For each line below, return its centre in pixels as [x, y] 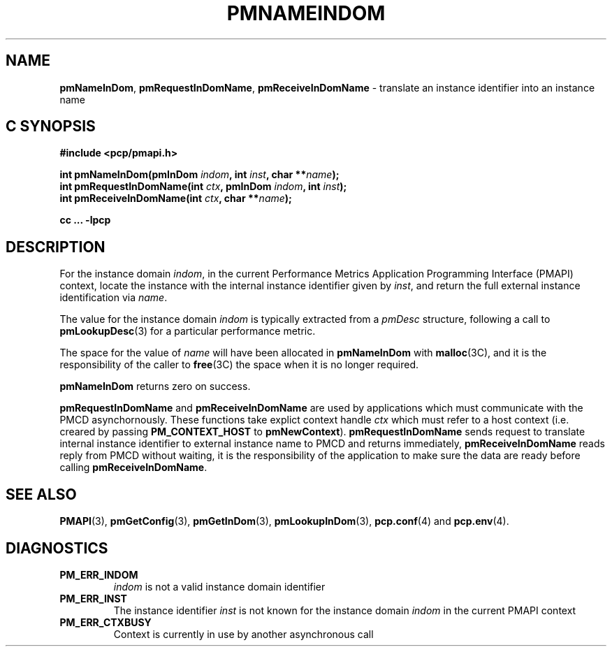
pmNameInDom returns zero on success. [155, 386]
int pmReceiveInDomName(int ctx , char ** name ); [176, 198]
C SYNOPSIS [51, 126]
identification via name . [114, 298]
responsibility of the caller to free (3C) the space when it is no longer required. [239, 365]
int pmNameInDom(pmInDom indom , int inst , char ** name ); [199, 175]
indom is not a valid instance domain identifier [219, 586]
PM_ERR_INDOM [99, 574]
